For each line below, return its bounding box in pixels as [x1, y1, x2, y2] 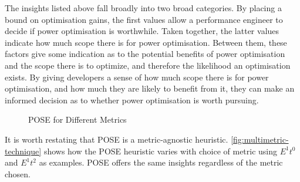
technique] [5, 144, 42, 157]
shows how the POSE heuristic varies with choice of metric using [43, 144, 278, 157]
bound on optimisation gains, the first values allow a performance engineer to [5, 13, 283, 25]
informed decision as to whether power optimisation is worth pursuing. [5, 93, 259, 106]
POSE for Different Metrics [28, 113, 127, 126]
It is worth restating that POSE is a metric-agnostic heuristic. [5, 133, 228, 145]
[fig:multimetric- [231, 133, 289, 145]
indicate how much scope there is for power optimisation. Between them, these [5, 36, 287, 48]
